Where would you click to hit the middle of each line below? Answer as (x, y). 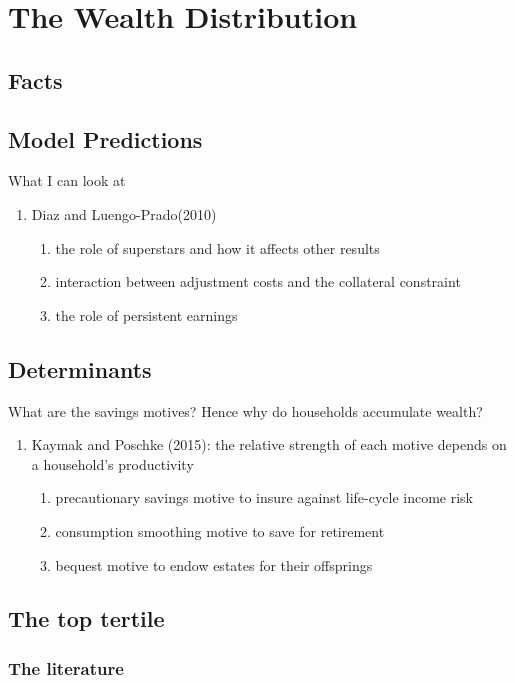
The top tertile (86, 618)
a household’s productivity (112, 463)
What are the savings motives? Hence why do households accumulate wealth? (245, 410)
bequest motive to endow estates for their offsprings (214, 564)
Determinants (80, 368)
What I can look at (67, 180)
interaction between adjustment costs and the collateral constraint (258, 281)
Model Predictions (105, 138)
